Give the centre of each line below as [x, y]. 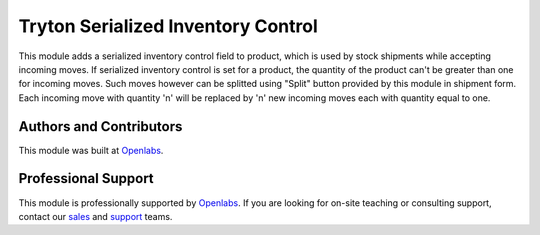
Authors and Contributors [100, 126]
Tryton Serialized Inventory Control [168, 26]
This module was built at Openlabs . [91, 150]
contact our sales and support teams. [95, 216]
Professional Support [86, 178]
